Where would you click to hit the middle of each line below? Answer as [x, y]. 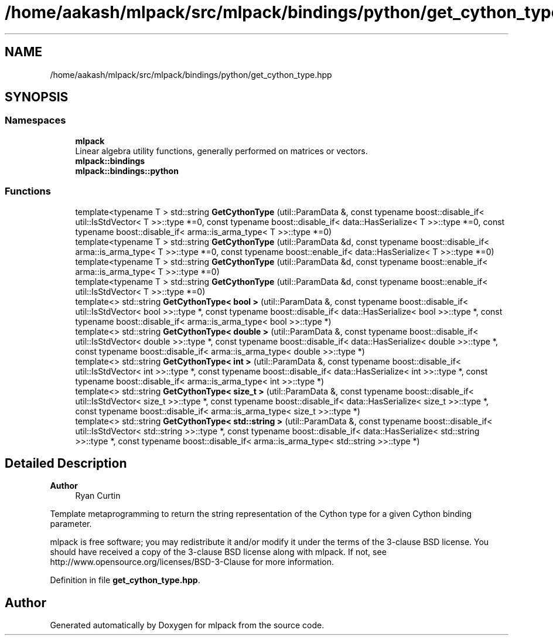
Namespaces [35, 120]
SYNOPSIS [37, 97]
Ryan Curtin [98, 496]
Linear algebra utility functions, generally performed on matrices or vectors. [221, 151]
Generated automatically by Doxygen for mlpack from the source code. [187, 625]
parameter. [71, 524]
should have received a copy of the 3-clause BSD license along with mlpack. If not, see [218, 552]
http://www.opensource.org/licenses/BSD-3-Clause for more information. [192, 562]
